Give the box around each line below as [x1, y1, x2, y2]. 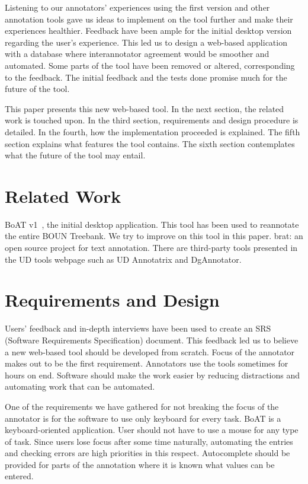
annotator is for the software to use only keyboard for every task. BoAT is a [5, 412, 281, 424]
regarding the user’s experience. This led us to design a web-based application [5, 36, 287, 48]
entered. [5, 470, 34, 482]
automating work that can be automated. [5, 380, 155, 393]
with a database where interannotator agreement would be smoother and [5, 47, 269, 60]
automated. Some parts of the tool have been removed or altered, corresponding [5, 59, 295, 71]
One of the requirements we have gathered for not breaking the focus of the [5, 400, 279, 412]
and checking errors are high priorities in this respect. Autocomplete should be [5, 447, 290, 459]
